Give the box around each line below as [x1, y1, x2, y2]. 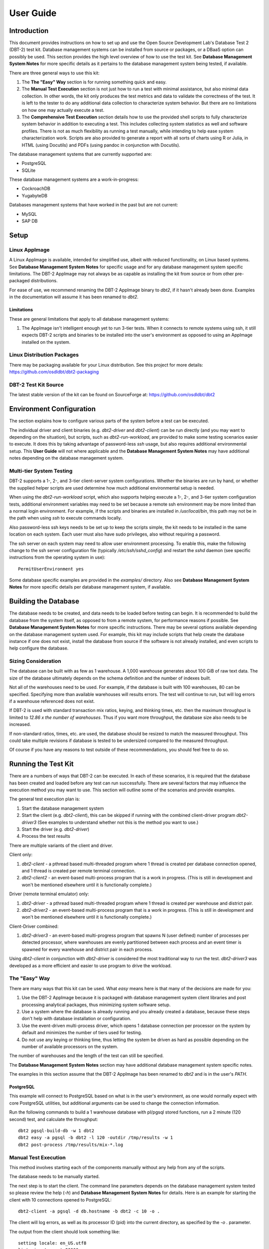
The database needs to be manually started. [9, 1174, 100, 1180]
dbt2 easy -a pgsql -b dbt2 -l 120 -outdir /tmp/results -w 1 [18, 1135, 173, 1141]
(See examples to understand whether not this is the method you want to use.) [37, 819, 199, 825]
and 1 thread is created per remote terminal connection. [21, 867, 136, 874]
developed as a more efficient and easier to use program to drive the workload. [9, 962, 172, 969]
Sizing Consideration [9, 657, 61, 664]
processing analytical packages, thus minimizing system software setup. [21, 1002, 171, 1008]
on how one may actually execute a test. [21, 107, 105, 113]
